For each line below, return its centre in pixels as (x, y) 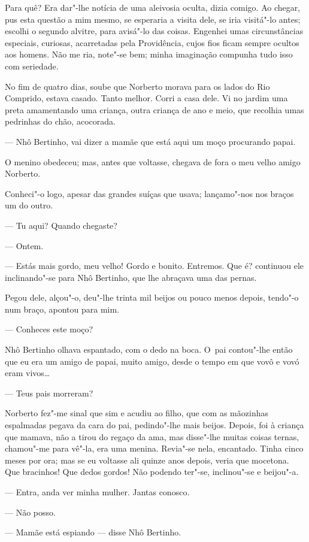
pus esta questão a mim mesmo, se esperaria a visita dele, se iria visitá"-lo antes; (153, 19)
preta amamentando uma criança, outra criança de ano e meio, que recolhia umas (154, 109)
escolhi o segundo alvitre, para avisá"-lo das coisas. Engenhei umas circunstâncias (154, 31)
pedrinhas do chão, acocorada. (60, 121)
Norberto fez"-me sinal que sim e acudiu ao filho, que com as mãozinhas (137, 413)
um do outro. (29, 205)
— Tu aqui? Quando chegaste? (61, 225)
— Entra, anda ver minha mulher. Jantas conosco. (97, 492)
